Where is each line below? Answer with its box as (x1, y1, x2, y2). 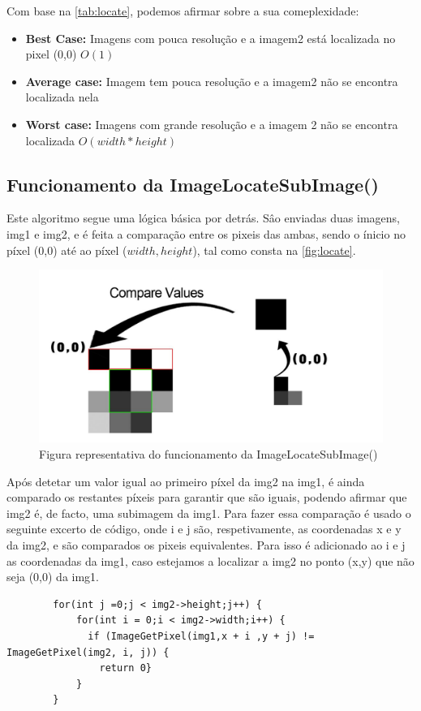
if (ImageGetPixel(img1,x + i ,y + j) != (88, 630, 315, 642)
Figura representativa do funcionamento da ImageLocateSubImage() (39, 445, 378, 462)
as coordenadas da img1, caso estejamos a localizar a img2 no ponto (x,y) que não (6, 552, 415, 569)
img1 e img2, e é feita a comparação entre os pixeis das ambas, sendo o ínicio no (6, 225, 406, 242)
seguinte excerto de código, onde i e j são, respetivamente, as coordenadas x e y (6, 520, 402, 537)
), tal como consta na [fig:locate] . (192, 241, 356, 258)
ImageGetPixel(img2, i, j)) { (6, 646, 170, 658)
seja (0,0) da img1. (6, 568, 100, 585)
